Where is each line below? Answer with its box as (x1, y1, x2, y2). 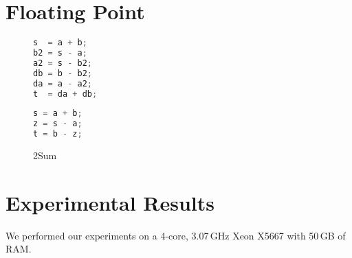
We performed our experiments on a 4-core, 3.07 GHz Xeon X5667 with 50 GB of (5, 228, 346, 242)
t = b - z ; (33, 129, 82, 139)
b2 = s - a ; (33, 48, 87, 58)
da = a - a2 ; (33, 78, 92, 89)
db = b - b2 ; (33, 68, 92, 78)
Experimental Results (5, 188, 214, 216)
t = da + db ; (33, 89, 98, 99)
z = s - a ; (33, 119, 82, 129)
